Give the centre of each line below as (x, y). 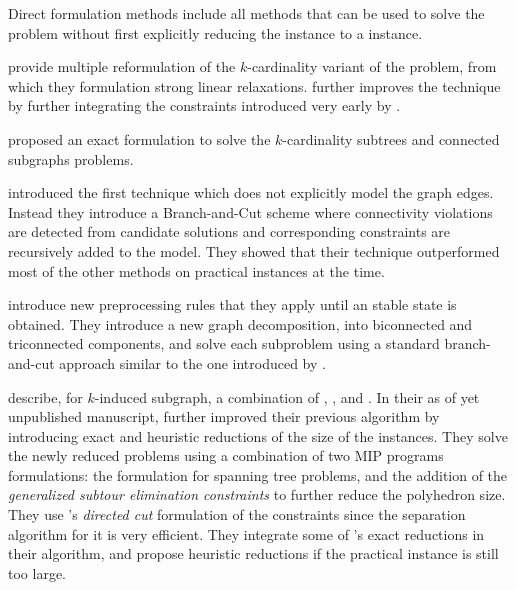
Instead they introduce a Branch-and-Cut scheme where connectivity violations (250, 211)
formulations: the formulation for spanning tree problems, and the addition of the (258, 474)
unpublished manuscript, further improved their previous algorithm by (224, 416)
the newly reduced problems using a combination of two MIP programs (226, 455)
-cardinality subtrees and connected (391, 138)
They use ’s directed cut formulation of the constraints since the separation (237, 514)
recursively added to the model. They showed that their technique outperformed (254, 250)
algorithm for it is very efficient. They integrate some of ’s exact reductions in (246, 533)
